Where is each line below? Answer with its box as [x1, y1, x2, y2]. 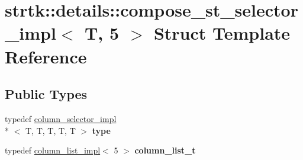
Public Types [5, 85, 88, 103]
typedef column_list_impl [5, 144, 101, 156]
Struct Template [153, 21, 291, 45]
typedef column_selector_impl [5, 112, 117, 124]
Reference [5, 44, 87, 68]
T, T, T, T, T [25, 124, 76, 136]
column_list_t [134, 144, 196, 156]
